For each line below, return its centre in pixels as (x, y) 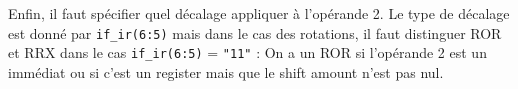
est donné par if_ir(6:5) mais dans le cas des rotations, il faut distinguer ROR (255, 32)
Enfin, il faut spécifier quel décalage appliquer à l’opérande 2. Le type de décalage (259, 13)
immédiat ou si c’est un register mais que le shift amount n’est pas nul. (226, 71)
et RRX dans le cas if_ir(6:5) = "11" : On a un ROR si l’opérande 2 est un (247, 52)
